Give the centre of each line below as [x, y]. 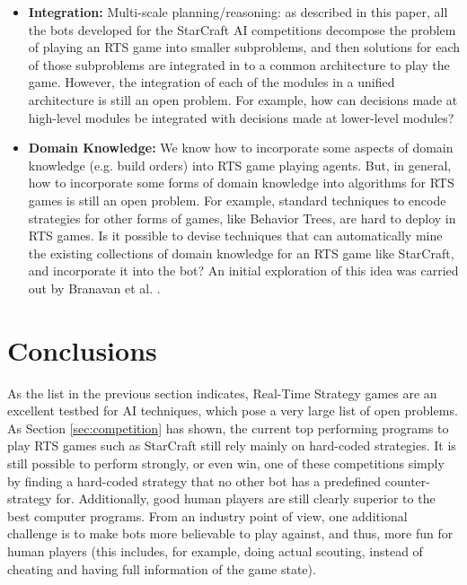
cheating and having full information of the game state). [162, 568]
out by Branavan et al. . [94, 288]
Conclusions [82, 349]
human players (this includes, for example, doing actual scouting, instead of [215, 550]
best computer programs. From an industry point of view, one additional [207, 515]
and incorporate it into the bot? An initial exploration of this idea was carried [243, 271]
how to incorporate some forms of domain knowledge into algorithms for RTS [241, 183]
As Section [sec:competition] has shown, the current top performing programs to [228, 428]
